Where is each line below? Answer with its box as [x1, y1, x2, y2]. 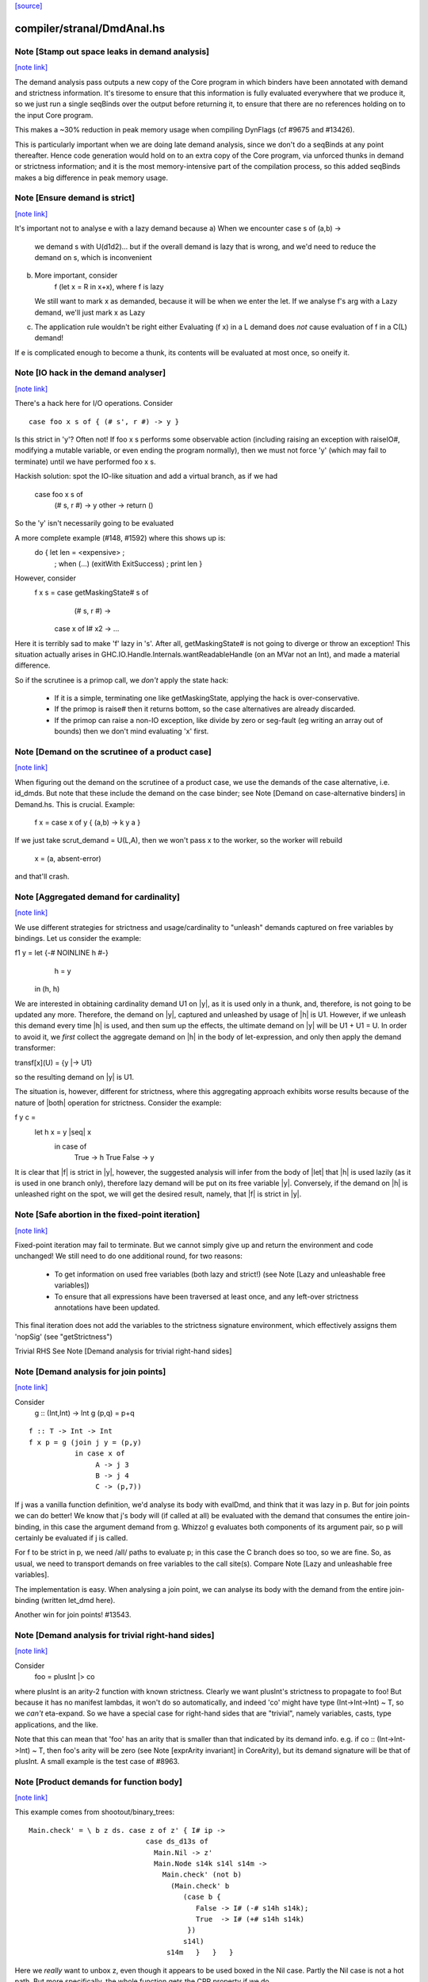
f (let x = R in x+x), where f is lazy [54, 281, 164, 291]
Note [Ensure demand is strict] [14, 193, 135, 204]
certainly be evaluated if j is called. [14, 1532, 128, 1542]
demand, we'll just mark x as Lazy [34, 308, 146, 317]
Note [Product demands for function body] [14, 1776, 182, 1787]
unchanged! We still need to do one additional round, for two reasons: [14, 1251, 243, 1261]
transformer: [14, 1043, 55, 1053]
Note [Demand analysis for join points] [14, 1366, 166, 1377]
